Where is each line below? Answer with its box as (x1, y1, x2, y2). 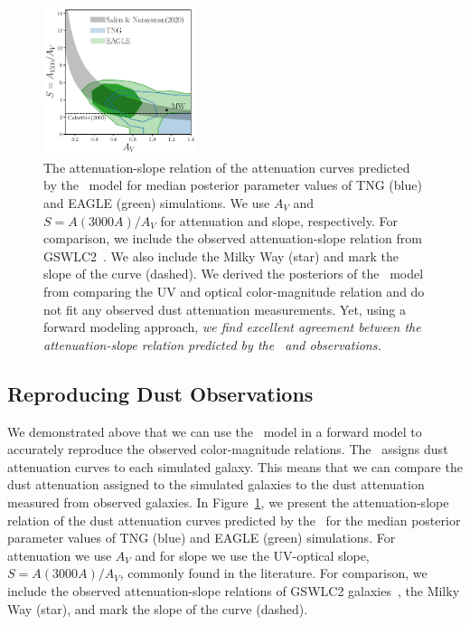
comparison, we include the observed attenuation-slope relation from (43, 229, 422, 248)
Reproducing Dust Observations (7, 379, 314, 407)
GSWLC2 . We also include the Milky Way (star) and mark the (43, 246, 399, 265)
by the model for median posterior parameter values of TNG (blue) (43, 175, 422, 194)
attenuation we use (7, 545, 112, 564)
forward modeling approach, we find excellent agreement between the (43, 317, 421, 336)
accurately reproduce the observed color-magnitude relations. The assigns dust (7, 440, 448, 459)
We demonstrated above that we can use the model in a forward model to (7, 421, 422, 440)
